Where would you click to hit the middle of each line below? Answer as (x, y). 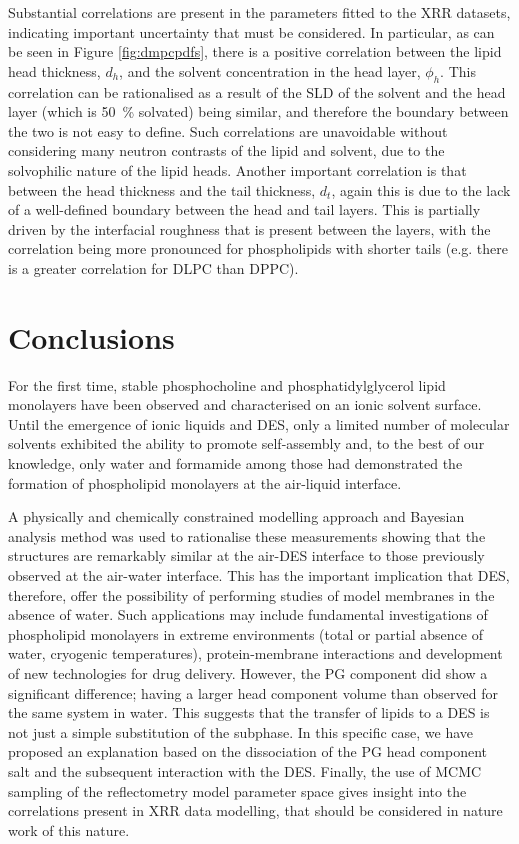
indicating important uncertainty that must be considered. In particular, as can (251, 31)
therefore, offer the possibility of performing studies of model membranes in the (251, 594)
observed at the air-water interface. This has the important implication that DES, (259, 574)
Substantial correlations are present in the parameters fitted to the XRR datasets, (259, 12)
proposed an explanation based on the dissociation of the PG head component (248, 751)
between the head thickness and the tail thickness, (162, 189)
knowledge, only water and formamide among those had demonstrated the (235, 463)
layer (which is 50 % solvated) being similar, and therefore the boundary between (258, 111)
